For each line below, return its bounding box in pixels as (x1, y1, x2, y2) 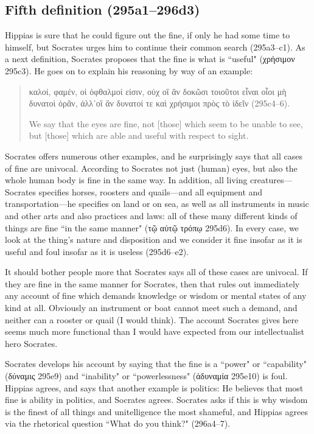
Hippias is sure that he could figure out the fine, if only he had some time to (5, 29, 290, 41)
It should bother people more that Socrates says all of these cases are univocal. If (5, 265, 308, 278)
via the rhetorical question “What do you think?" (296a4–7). (5, 417, 231, 430)
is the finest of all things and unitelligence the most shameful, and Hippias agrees (5, 405, 308, 418)
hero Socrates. (5, 337, 58, 349)
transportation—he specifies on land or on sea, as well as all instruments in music (5, 197, 309, 210)
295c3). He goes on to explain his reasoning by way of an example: (5, 64, 253, 77)
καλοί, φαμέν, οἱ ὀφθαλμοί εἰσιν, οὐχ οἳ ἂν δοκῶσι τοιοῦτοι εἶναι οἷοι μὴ (29, 85, 287, 97)
